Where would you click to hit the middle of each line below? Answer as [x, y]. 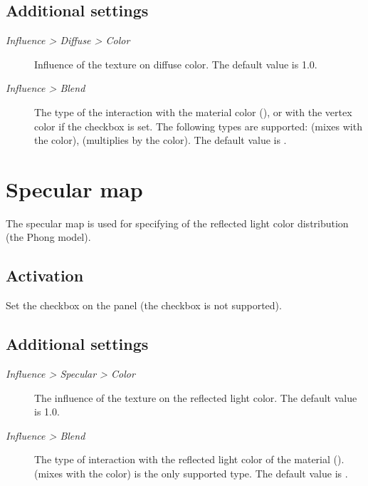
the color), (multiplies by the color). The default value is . [161, 140]
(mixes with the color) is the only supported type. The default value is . [191, 474]
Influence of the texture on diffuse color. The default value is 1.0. [176, 64]
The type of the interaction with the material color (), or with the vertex [193, 112]
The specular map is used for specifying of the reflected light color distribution [177, 223]
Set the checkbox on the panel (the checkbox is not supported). [144, 305]
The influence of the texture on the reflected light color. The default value [196, 397]
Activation [45, 275]
